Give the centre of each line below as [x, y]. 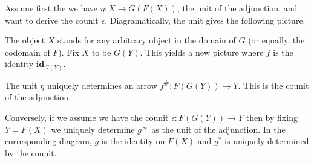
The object [25, 40]
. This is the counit [273, 85]
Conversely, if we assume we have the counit [87, 117]
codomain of [28, 52]
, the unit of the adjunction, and [237, 8]
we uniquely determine [93, 129]
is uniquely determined [267, 141]
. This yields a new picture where [202, 52]
